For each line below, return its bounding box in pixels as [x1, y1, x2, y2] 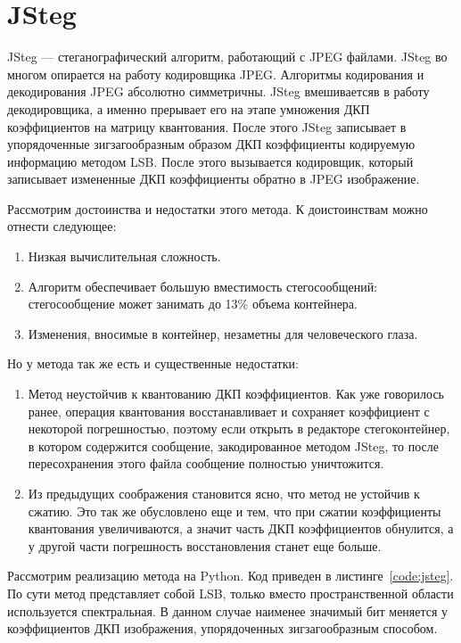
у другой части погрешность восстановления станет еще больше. [28, 536, 382, 555]
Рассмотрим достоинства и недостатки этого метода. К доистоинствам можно [7, 199, 428, 218]
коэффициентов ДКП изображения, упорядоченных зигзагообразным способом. [7, 619, 438, 638]
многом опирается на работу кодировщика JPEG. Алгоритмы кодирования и [7, 64, 424, 83]
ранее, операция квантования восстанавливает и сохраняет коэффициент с [28, 401, 430, 420]
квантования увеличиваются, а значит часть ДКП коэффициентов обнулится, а [28, 519, 454, 538]
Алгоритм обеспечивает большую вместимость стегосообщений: [28, 276, 378, 295]
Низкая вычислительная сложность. [28, 247, 221, 266]
